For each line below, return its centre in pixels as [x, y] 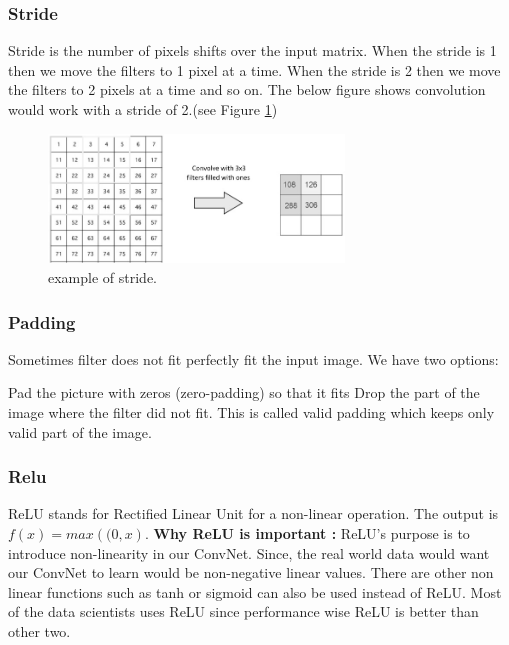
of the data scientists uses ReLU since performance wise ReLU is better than [243, 611]
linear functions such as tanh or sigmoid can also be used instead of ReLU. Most [255, 591]
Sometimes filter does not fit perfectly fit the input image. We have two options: [253, 358]
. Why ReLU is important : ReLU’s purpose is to [307, 533]
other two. [39, 630]
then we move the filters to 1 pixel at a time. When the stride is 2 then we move [254, 69]
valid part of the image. [80, 431]
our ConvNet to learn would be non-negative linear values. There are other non [251, 572]
